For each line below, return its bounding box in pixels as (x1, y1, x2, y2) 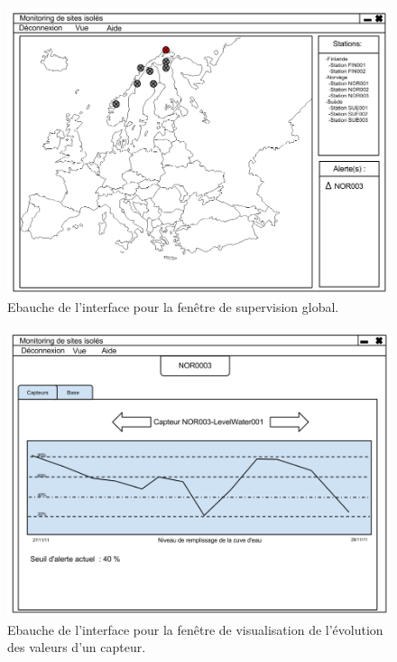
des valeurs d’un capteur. (7, 638, 146, 657)
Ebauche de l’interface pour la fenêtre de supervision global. (7, 298, 339, 317)
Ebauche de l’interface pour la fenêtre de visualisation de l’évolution (7, 619, 383, 638)
